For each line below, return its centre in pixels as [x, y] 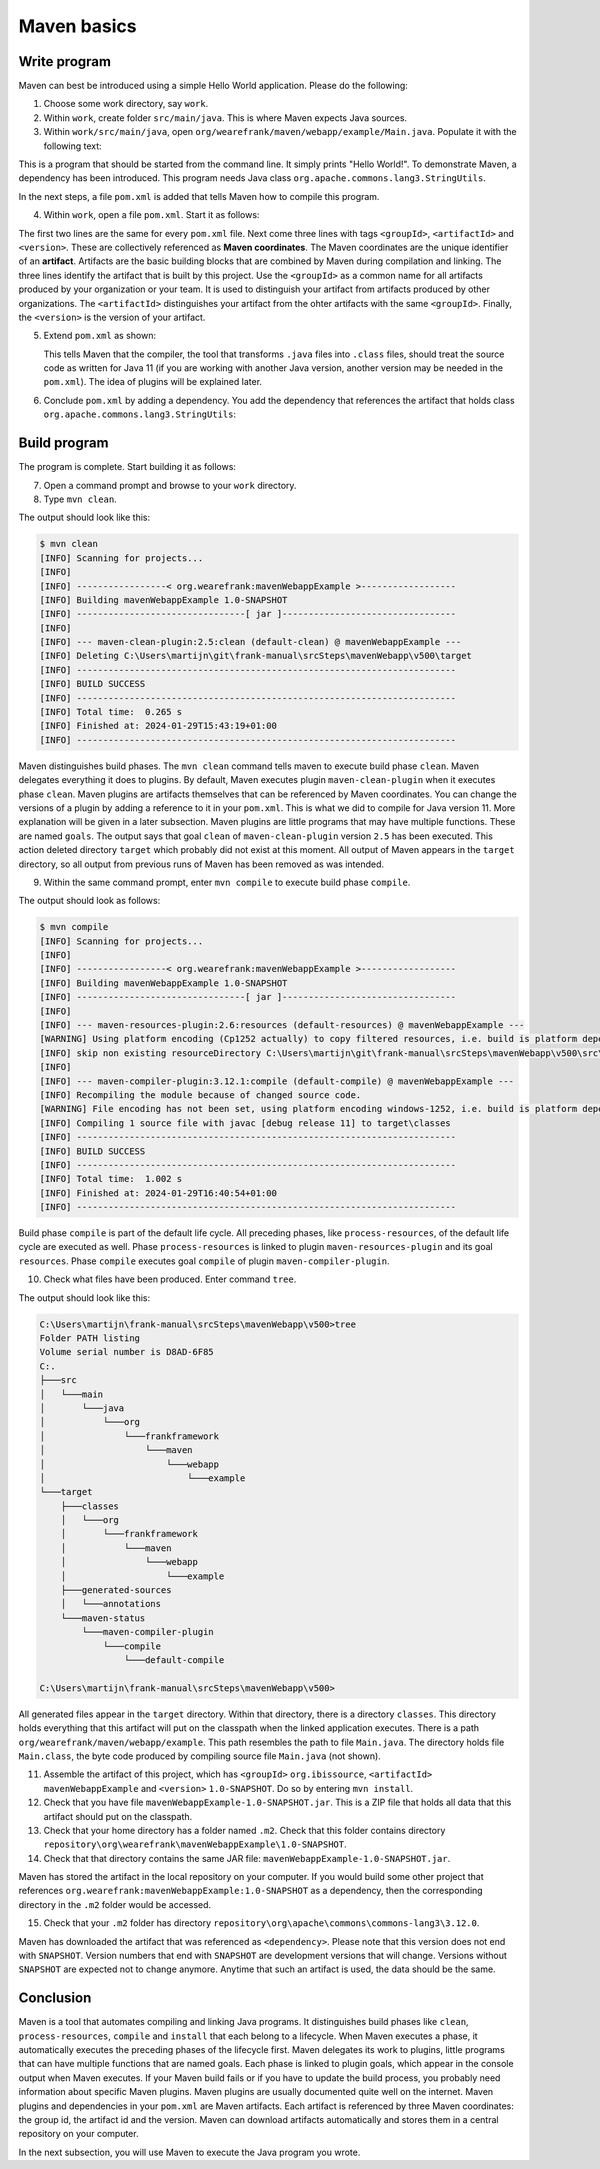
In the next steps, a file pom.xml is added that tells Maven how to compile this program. [199, 196]
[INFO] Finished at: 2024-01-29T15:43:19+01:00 [158, 726]
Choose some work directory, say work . [126, 104]
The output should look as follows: [89, 901]
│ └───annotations [111, 1604]
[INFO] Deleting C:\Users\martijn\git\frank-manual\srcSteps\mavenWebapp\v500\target [255, 656]
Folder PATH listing [89, 1338]
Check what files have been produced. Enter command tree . [170, 1279]
